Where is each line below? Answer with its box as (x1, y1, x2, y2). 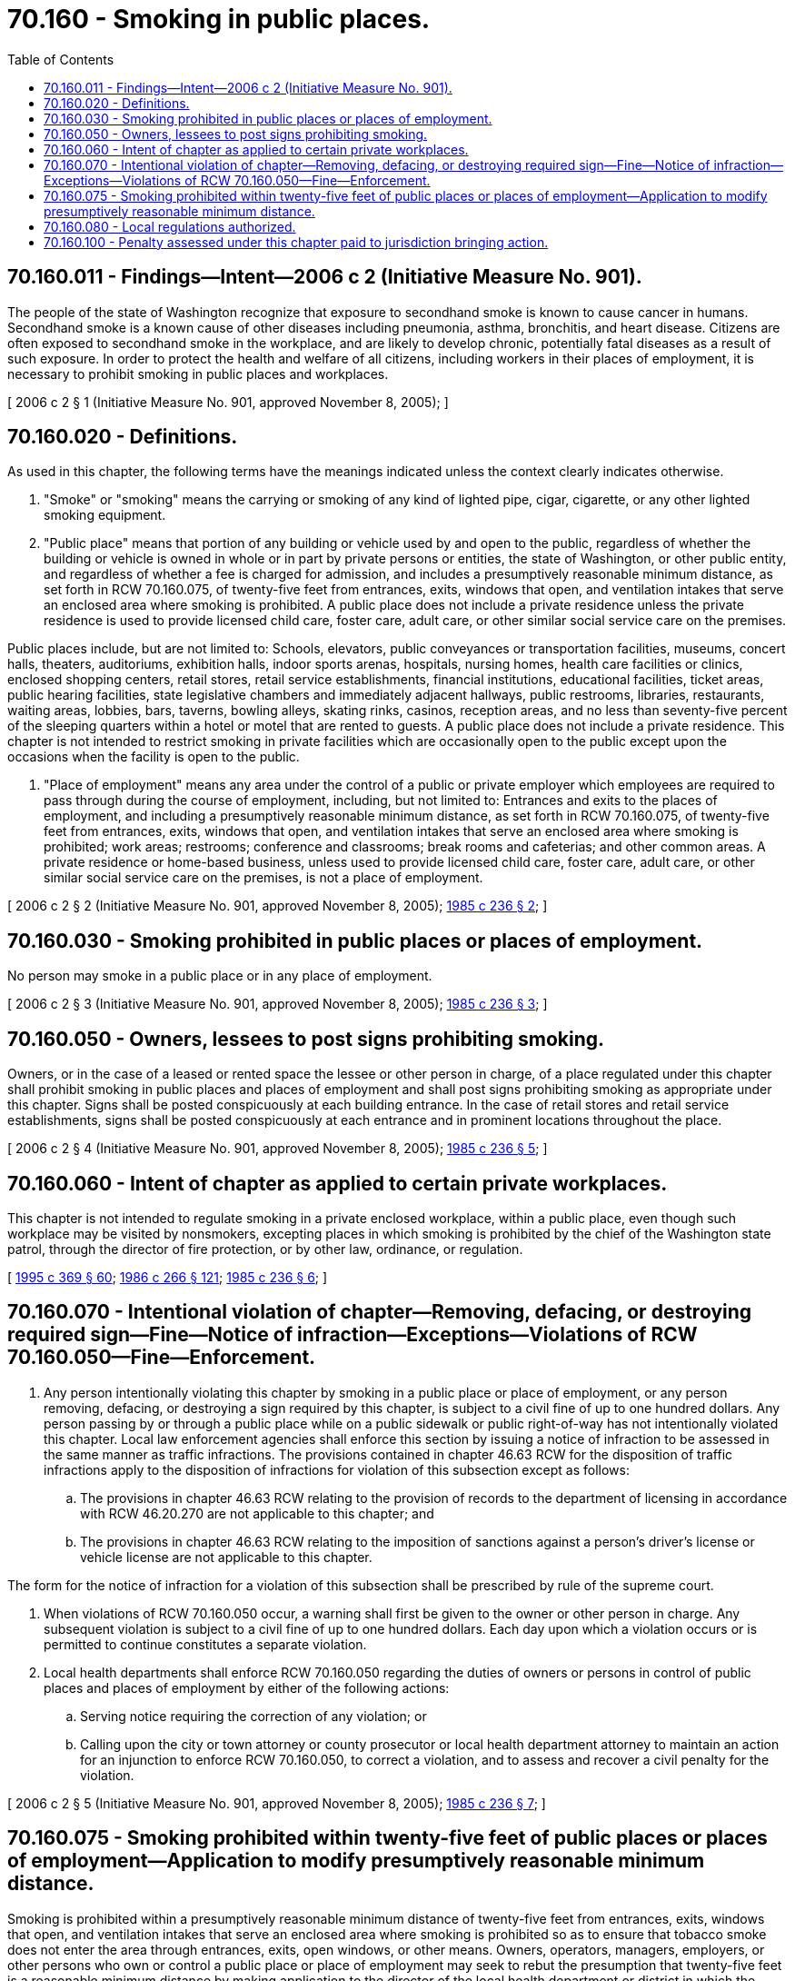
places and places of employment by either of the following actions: (44, 1679, 450, 1696)
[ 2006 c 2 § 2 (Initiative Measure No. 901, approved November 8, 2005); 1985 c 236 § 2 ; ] (7, 898, 548, 914)
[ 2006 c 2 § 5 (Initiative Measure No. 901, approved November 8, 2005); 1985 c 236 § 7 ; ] (7, 1795, 546, 1811)
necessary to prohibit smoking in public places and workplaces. (7, 365, 389, 382)
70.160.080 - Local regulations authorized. (44, 218, 296, 234)
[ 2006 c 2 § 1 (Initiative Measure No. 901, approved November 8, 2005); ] (7, 393, 449, 410)
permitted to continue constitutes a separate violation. (44, 1636, 367, 1652)
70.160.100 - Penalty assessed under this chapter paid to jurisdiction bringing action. (44, 234, 549, 250)
